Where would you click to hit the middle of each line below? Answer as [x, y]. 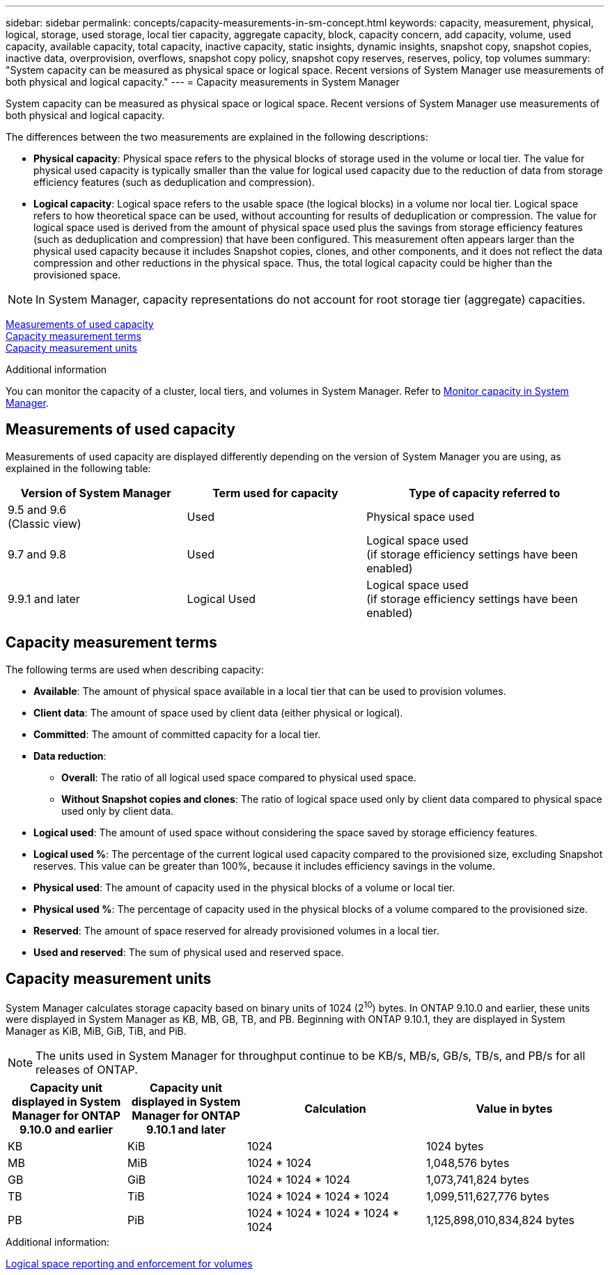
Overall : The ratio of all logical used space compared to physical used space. [239, 777]
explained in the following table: [78, 468]
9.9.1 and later [44, 599]
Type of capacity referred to [484, 493]
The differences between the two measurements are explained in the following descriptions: [217, 137]
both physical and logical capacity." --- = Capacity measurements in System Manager [203, 82]
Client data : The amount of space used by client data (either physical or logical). [218, 712]
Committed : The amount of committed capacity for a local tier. [177, 734]
